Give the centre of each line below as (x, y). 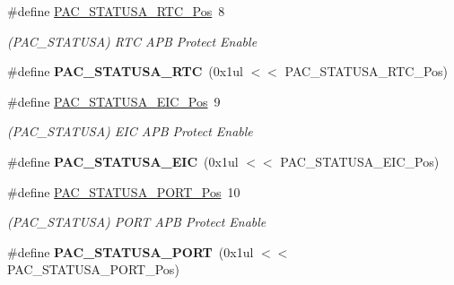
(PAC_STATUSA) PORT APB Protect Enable (137, 222)
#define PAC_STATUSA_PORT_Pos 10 (124, 191)
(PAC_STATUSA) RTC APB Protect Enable (132, 41)
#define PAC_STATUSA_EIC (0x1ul (123, 161)
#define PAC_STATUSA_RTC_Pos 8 (116, 11)
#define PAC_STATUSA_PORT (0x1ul (131, 251)
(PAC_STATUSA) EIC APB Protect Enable (130, 131)
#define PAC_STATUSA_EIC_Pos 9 (114, 101)
